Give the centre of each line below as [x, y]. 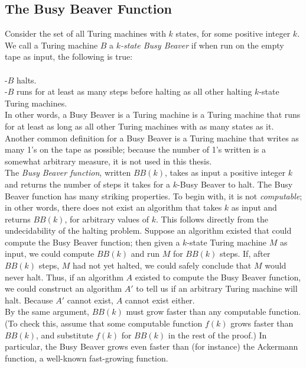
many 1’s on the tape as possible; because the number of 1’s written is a [135, 149]
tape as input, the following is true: [69, 57]
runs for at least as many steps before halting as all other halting [134, 91]
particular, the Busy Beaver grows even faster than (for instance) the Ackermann [152, 346]
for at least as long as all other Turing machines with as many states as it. [139, 126]
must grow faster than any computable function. [214, 311]
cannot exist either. [160, 300]
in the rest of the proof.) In [217, 335]
